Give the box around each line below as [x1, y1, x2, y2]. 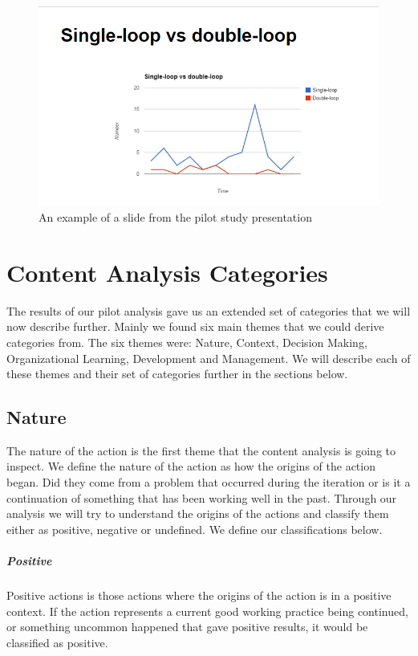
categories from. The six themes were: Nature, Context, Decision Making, [6, 333, 367, 350]
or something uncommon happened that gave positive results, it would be [6, 618, 368, 635]
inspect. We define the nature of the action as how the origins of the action [6, 458, 375, 475]
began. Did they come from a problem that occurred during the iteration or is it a [6, 474, 411, 491]
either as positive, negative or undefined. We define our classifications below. [6, 520, 383, 537]
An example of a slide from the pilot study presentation [39, 209, 312, 225]
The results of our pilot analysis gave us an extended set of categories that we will [6, 302, 411, 319]
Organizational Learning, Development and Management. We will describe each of [6, 349, 411, 366]
